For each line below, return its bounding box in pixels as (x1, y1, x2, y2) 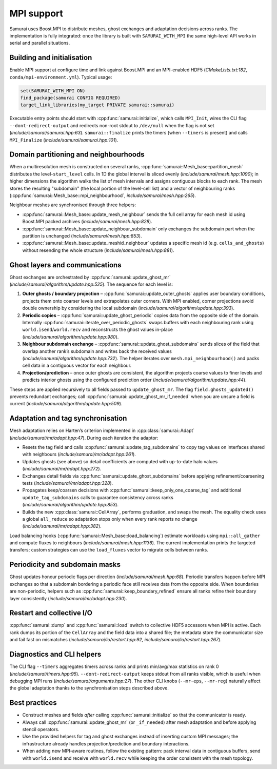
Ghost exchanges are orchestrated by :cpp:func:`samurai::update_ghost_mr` (9, 274, 171, 280)
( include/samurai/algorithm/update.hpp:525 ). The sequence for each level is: (9, 281, 173, 287)
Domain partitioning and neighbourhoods (9, 150, 145, 159)
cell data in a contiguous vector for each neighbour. (22, 362, 132, 369)
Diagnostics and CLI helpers (9, 650, 102, 659)
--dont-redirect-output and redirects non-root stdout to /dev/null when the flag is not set (9, 122, 215, 128)
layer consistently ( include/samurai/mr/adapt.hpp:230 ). (9, 595, 128, 601)
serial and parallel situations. (9, 40, 70, 46)
